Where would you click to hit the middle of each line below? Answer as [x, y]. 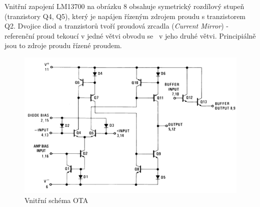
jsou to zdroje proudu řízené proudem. [63, 45]
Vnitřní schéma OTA [56, 200]
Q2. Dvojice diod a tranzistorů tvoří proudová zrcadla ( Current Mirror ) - [117, 26]
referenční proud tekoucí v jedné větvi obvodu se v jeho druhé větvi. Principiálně [130, 35]
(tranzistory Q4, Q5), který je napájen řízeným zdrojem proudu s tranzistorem [125, 16]
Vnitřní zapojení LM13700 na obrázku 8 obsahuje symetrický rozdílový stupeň [124, 6]
